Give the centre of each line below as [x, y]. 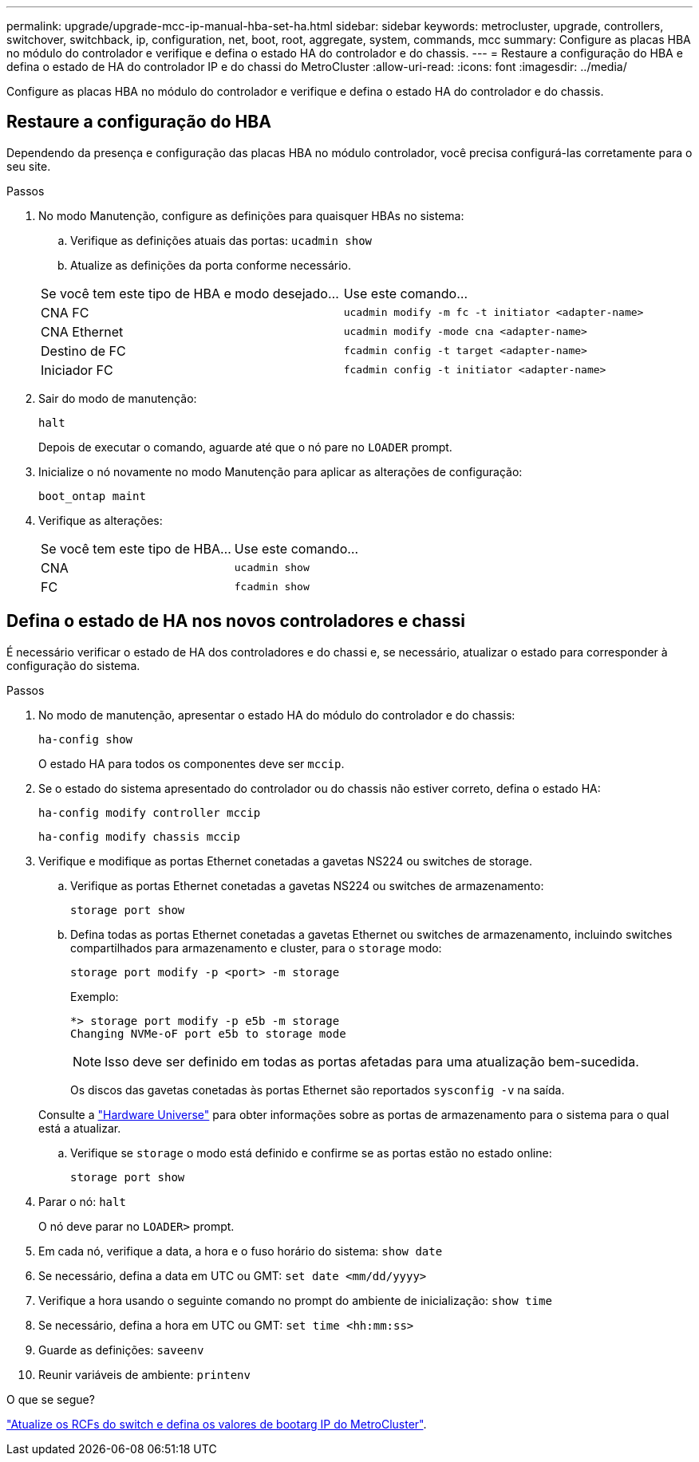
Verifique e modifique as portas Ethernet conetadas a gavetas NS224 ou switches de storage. [286, 861]
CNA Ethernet [82, 331]
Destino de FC [83, 351]
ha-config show [86, 739]
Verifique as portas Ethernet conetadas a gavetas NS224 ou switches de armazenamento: [307, 885]
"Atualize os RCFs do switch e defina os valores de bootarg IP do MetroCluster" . [217, 1424]
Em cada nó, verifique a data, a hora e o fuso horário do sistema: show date [241, 1251]
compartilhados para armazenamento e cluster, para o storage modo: [256, 948]
